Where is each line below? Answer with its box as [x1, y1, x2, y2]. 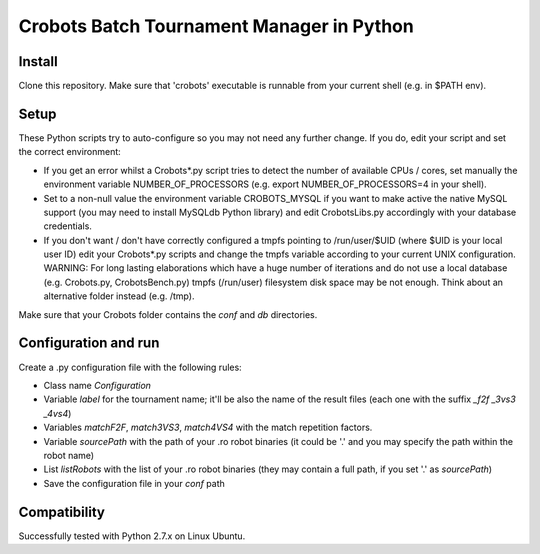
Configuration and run [18, 335, 160, 352]
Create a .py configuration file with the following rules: [18, 361, 242, 373]
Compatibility [18, 503, 105, 520]
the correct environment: [18, 146, 122, 158]
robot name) [43, 449, 95, 461]
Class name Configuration [43, 379, 152, 391]
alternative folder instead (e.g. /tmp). [43, 290, 195, 302]
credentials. [43, 220, 92, 232]
